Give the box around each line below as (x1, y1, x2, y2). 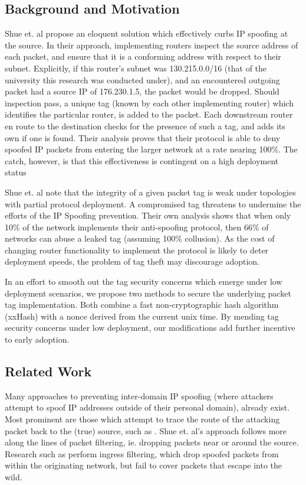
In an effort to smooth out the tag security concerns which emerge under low (5, 275, 282, 288)
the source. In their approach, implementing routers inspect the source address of (5, 38, 298, 51)
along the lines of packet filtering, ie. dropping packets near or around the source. (5, 436, 299, 448)
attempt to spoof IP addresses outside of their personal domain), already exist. (5, 401, 290, 414)
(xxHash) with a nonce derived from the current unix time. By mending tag (5, 310, 279, 322)
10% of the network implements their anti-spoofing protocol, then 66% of (5, 220, 269, 233)
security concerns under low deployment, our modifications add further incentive (5, 321, 295, 334)
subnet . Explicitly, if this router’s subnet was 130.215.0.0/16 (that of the (5, 61, 267, 74)
